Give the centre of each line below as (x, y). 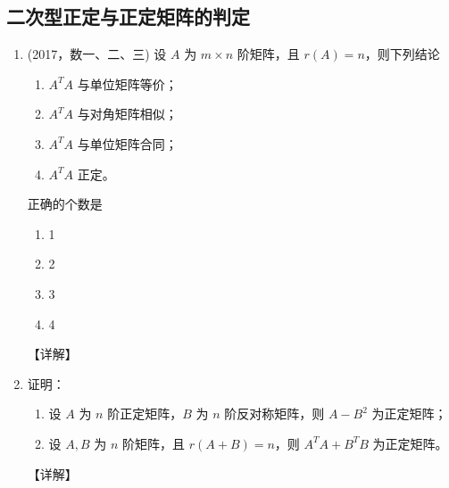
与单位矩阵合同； (127, 143)
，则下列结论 (402, 54)
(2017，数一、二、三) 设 (97, 54)
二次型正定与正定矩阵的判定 (128, 17)
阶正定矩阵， (145, 414)
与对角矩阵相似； (127, 114)
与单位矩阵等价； (127, 83)
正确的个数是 (65, 204)
